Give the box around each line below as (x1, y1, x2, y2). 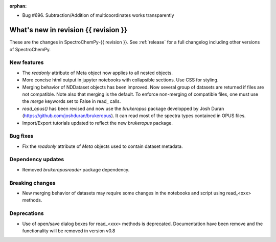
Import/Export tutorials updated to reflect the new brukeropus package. (22, 120, 173, 126)
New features (9, 59, 44, 66)
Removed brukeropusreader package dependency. (22, 166, 130, 172)
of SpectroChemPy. (9, 46, 51, 52)
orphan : (9, 3, 27, 9)
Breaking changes (9, 179, 56, 186)
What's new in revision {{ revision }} (9, 26, 128, 34)
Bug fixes (9, 133, 34, 140)
